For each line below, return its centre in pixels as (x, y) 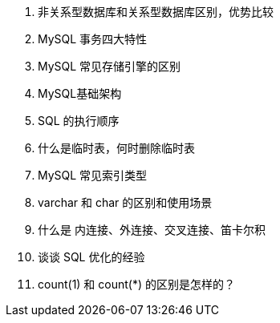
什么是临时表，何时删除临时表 (116, 148)
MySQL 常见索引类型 (93, 175)
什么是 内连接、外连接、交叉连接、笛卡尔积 (152, 230)
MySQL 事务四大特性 (93, 39)
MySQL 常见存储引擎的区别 (110, 66)
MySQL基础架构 (80, 93)
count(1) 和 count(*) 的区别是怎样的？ (136, 284)
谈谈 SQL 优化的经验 (91, 257)
